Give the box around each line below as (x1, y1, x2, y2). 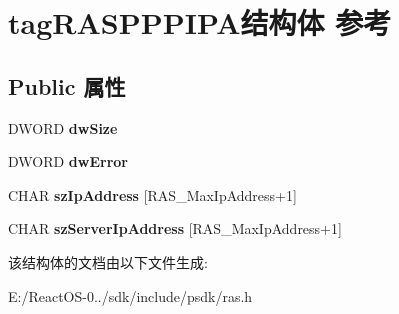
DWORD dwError (8, 151, 128, 172)
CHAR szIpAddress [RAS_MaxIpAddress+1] (8, 184, 297, 205)
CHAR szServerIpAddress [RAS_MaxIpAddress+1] (8, 218, 342, 239)
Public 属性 (8, 70, 126, 101)
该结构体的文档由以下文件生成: (8, 251, 208, 272)
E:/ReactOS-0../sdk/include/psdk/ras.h (8, 285, 253, 306)
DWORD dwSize (8, 117, 118, 138)
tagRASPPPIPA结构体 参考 (8, 2, 392, 43)
